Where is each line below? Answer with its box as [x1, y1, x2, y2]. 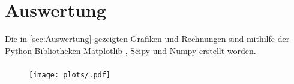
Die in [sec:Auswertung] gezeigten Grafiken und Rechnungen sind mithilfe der [5, 32, 290, 45]
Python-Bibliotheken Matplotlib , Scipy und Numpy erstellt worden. [5, 44, 256, 56]
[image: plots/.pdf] [29, 71, 111, 80]
